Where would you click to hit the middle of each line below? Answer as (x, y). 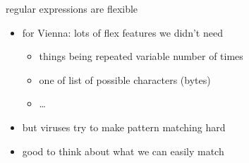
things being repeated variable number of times (141, 56)
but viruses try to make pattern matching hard (124, 127)
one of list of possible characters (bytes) (125, 79)
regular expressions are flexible (72, 8)
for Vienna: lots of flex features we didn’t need (122, 32)
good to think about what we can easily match (123, 151)
